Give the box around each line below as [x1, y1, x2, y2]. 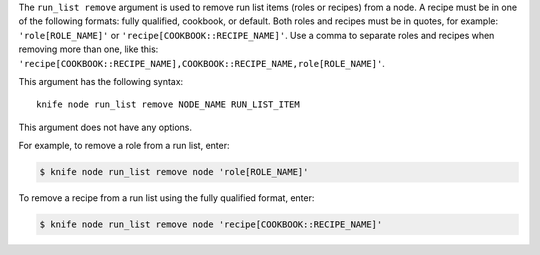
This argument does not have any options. [18, 121, 193, 133]
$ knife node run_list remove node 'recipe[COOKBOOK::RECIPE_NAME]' [39, 219, 383, 230]
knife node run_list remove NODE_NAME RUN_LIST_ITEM [36, 99, 300, 110]
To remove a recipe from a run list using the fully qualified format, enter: [18, 192, 315, 204]
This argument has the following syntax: [18, 75, 184, 87]
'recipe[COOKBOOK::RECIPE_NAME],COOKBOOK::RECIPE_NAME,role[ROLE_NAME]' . [18, 57, 385, 69]
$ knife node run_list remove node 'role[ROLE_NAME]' [39, 166, 309, 178]
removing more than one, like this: [18, 43, 159, 55]
